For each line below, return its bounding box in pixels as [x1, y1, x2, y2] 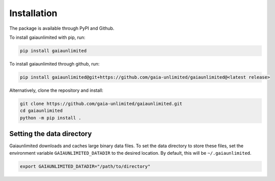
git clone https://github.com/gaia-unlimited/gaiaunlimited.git [20, 101, 183, 106]
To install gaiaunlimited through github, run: [9, 61, 100, 67]
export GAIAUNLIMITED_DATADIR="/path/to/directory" [20, 163, 151, 169]
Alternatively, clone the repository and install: [9, 87, 103, 93]
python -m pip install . [20, 115, 82, 120]
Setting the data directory [9, 130, 92, 138]
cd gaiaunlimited [20, 108, 63, 113]
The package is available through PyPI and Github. [9, 25, 115, 31]
